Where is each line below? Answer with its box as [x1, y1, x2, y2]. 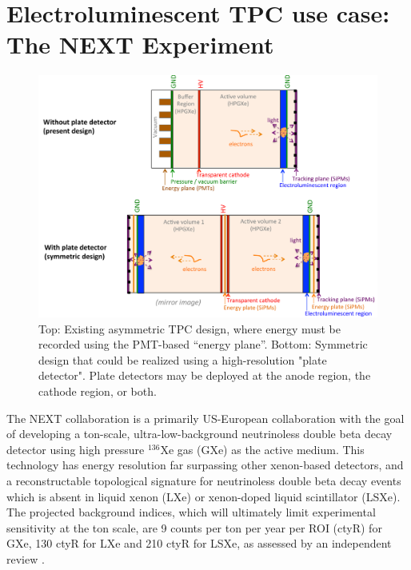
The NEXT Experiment [6, 28, 274, 61]
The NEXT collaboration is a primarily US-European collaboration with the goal [6, 409, 405, 426]
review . [6, 550, 45, 567]
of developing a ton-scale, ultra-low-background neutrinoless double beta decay [6, 425, 393, 442]
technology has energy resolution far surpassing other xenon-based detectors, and [6, 456, 404, 473]
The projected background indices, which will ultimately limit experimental [6, 504, 376, 520]
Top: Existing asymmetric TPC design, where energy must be [38, 320, 341, 337]
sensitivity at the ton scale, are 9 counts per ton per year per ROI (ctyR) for [6, 519, 382, 536]
